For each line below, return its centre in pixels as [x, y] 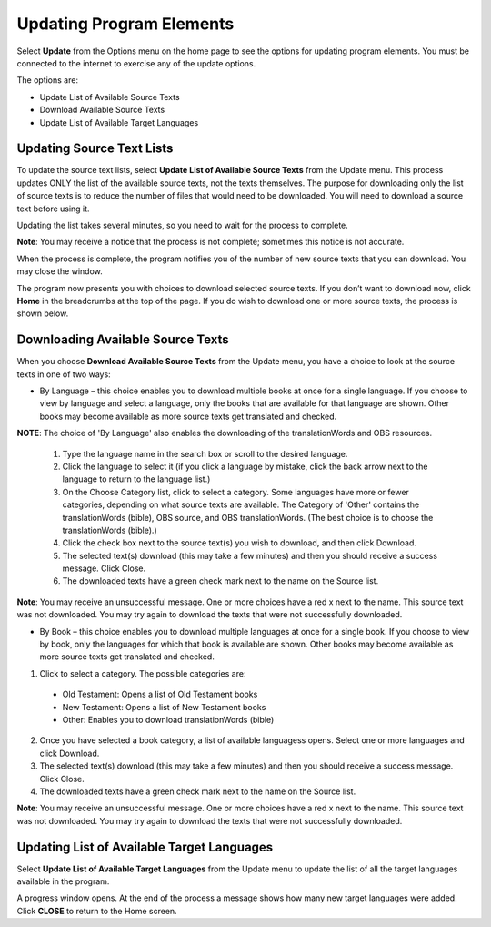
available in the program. [63, 881]
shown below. [43, 313]
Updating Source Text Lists [95, 149]
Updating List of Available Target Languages [145, 847]
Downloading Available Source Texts [123, 340]
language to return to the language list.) [136, 479]
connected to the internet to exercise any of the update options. [136, 63]
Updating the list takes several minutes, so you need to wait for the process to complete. [183, 225]
